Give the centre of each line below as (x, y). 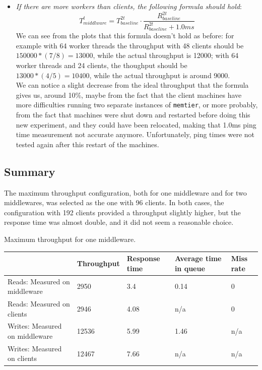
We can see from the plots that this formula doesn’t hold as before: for (125, 36)
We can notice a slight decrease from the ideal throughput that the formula (132, 85)
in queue (190, 268)
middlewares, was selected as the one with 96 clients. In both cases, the (114, 202)
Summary (30, 171)
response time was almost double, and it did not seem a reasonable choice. (119, 222)
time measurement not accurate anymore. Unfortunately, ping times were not (135, 134)
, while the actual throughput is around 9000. (160, 75)
